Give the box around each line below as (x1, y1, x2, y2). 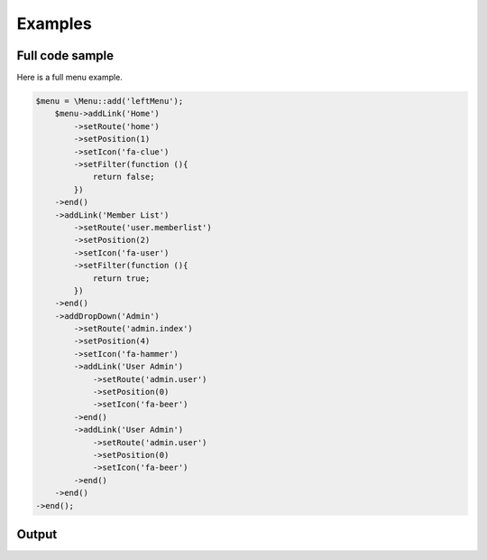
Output (16, 527, 58, 542)
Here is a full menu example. (16, 72, 124, 83)
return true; (92, 273, 151, 284)
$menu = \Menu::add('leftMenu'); (35, 96, 184, 107)
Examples (16, 14, 92, 33)
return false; (92, 172, 155, 182)
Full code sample (16, 48, 115, 63)
